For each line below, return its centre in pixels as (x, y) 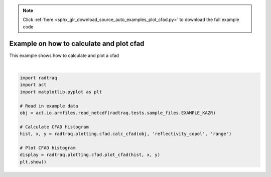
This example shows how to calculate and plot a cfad (64, 55)
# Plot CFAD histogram (48, 148)
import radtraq (38, 78)
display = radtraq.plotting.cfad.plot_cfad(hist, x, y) (90, 155)
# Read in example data (49, 106)
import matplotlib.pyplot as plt (61, 92)
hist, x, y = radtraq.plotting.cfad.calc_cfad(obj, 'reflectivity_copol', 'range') (126, 134)
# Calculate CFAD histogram (54, 127)
